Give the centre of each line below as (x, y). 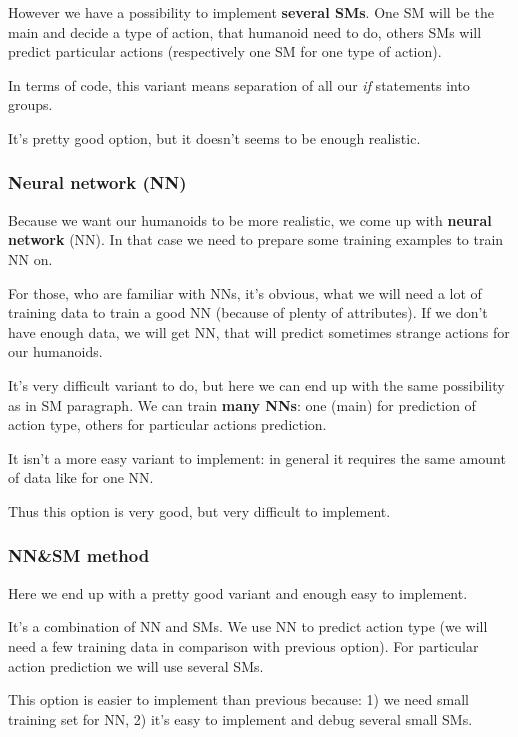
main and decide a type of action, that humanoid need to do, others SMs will (245, 31)
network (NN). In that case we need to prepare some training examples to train (256, 239)
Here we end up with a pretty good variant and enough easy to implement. (238, 592)
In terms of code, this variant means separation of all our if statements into (239, 84)
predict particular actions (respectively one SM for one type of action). (225, 51)
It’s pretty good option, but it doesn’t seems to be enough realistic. (214, 137)
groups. (30, 104)
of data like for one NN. (81, 477)
